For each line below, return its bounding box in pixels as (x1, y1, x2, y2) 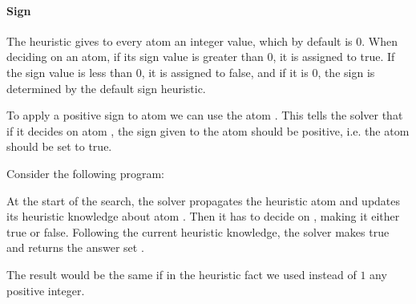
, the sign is (317, 63, 375, 80)
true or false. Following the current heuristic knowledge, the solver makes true (6, 223, 390, 240)
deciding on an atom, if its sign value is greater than (6, 48, 264, 65)
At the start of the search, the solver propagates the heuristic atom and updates (6, 192, 401, 209)
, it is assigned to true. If (273, 48, 395, 65)
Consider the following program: (6, 164, 164, 181)
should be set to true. (6, 138, 112, 155)
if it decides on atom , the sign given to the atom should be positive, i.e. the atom (6, 122, 410, 139)
